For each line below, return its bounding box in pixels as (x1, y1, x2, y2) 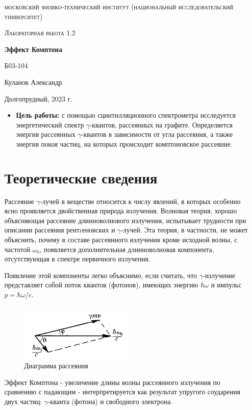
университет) (4, 11, 43, 21)
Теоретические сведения (4, 167, 157, 187)
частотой (4, 244, 30, 254)
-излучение (202, 270, 235, 280)
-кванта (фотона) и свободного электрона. (48, 396, 173, 406)
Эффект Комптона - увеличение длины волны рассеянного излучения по (4, 377, 220, 387)
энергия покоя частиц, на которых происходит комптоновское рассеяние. (16, 138, 233, 149)
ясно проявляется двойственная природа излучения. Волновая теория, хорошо (4, 205, 237, 216)
